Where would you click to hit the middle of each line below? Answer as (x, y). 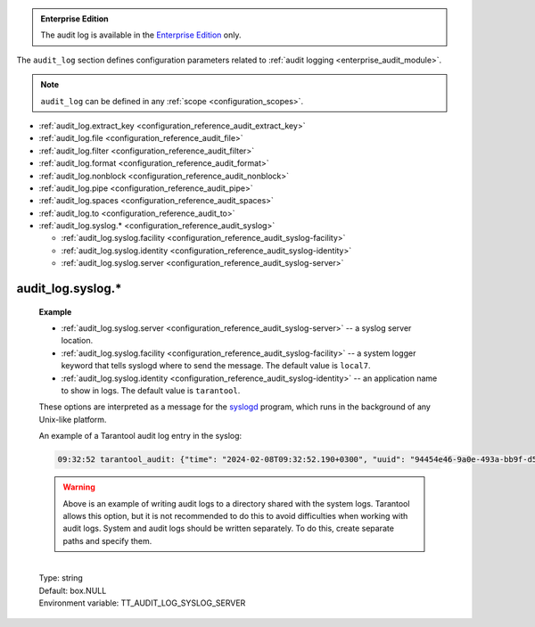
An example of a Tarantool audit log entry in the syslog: (140, 436)
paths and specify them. (107, 540)
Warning (79, 487)
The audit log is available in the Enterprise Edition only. (141, 35)
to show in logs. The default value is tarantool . (151, 391)
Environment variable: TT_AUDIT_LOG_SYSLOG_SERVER (142, 603)
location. (77, 341)
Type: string (61, 578)
